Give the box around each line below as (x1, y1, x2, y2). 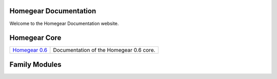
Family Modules (9, 60, 62, 69)
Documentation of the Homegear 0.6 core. (53, 46, 156, 54)
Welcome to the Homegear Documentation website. (9, 20, 119, 27)
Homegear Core (9, 34, 62, 42)
